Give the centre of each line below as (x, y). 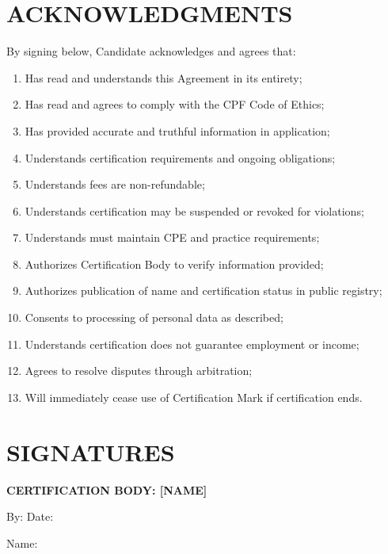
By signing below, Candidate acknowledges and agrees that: (151, 51)
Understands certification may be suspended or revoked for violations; (194, 210)
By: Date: (30, 516)
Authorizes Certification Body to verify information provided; (174, 264)
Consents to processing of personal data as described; (154, 317)
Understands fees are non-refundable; (115, 184)
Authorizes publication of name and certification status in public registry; (204, 290)
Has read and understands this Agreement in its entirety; (164, 77)
